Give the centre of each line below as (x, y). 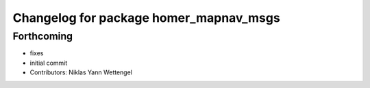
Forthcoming (43, 36)
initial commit (49, 63)
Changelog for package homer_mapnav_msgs (146, 18)
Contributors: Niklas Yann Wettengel (81, 72)
